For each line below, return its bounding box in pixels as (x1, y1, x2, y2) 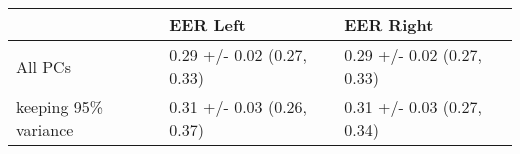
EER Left (169, 13, 246, 36)
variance (16, 118, 74, 141)
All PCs (16, 54, 71, 78)
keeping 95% (16, 95, 104, 118)
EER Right (344, 13, 434, 36)
